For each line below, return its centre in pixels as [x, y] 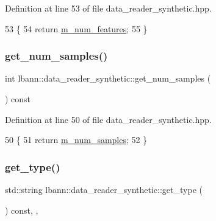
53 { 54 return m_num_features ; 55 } [76, 28]
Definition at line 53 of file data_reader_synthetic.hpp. [108, 8]
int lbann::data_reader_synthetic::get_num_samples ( [108, 78]
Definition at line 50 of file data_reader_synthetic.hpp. [108, 119]
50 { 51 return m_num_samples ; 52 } [76, 140]
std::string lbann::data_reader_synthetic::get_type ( [104, 189]
